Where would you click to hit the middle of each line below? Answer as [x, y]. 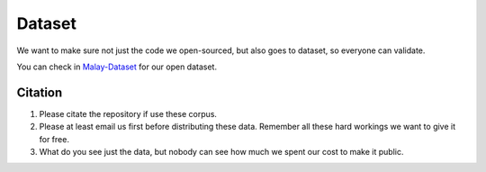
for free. [54, 139]
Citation [40, 92]
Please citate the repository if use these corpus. [128, 113]
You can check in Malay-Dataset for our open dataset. [117, 67]
